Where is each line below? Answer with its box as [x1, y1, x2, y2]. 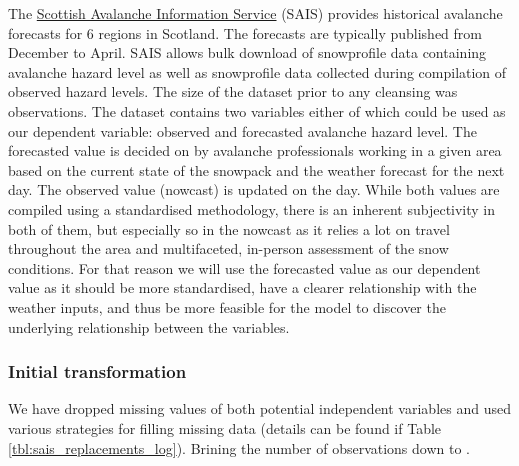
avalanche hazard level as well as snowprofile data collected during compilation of [8, 61, 507, 82]
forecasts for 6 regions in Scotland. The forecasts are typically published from [8, 22, 482, 43]
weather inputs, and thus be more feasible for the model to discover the [8, 296, 446, 317]
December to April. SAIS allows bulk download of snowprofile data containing [8, 42, 487, 63]
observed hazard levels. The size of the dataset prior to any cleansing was [8, 81, 458, 102]
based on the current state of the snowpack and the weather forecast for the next [8, 159, 505, 180]
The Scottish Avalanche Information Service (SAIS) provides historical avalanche [8, 3, 503, 23]
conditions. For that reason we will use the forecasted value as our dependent [8, 257, 481, 278]
